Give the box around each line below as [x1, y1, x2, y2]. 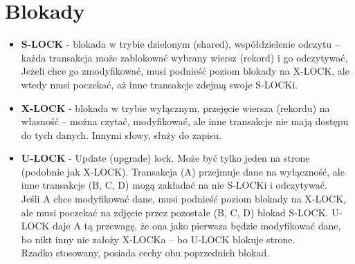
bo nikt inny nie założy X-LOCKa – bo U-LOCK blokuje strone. [21, 232, 295, 246]
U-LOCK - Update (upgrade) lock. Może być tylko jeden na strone [21, 151, 310, 165]
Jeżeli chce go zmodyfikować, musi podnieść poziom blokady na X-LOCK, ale [21, 64, 349, 78]
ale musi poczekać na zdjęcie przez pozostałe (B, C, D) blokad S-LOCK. [21, 205, 329, 219]
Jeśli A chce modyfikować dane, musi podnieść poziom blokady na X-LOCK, [21, 191, 347, 206]
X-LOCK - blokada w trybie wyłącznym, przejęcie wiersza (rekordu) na [21, 100, 330, 115]
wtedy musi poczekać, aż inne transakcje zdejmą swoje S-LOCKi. [21, 77, 298, 91]
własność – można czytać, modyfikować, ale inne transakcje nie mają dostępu [21, 114, 349, 129]
